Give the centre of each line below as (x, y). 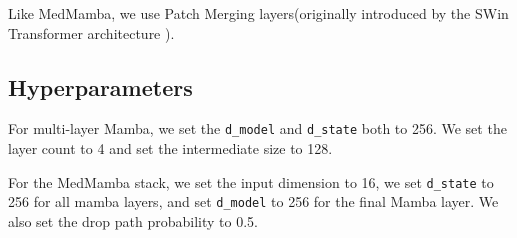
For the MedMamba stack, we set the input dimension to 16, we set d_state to (251, 181)
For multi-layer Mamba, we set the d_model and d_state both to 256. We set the (257, 128)
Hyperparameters (100, 86)
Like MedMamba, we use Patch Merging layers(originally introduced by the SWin (258, 13)
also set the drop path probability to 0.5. (133, 220)
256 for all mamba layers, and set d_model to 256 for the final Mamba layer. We (253, 201)
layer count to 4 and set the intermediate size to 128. (170, 148)
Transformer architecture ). (91, 32)
